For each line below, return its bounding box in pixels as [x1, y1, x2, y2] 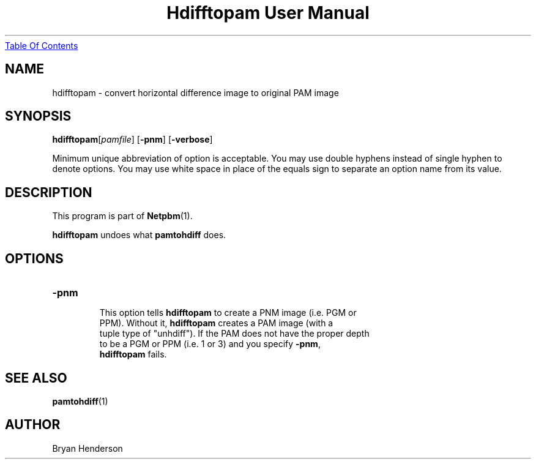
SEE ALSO [5, 370, 67, 386]
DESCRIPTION [5, 184, 92, 200]
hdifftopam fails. [99, 349, 167, 360]
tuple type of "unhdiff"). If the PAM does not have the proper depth [99, 328, 370, 339]
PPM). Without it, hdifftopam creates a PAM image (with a [99, 318, 333, 329]
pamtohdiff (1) [52, 395, 108, 406]
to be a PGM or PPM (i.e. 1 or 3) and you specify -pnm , [99, 339, 321, 350]
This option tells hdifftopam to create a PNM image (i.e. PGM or [99, 307, 357, 318]
